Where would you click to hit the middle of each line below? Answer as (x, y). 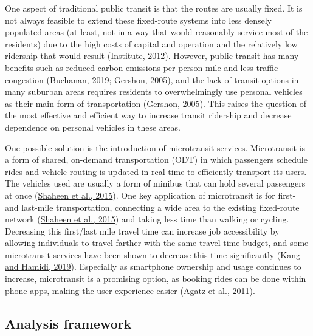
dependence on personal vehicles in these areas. (93, 127)
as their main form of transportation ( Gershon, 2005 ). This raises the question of (156, 103)
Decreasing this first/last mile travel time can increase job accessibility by (142, 231)
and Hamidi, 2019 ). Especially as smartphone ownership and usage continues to (153, 266)
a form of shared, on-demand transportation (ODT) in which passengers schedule (156, 159)
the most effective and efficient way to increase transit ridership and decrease (148, 115)
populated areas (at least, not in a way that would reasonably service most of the (156, 32)
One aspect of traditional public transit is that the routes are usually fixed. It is (154, 8)
